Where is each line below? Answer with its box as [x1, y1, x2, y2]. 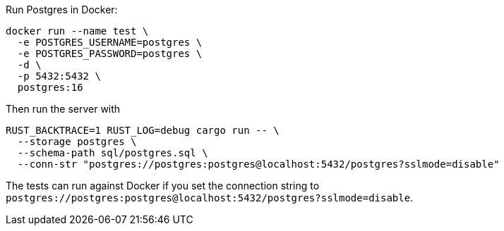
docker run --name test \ [6, 25, 149, 37]
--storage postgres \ [17, 136, 137, 147]
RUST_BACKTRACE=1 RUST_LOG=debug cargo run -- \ [6, 125, 280, 136]
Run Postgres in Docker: [6, 4, 118, 15]
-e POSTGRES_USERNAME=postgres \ [17, 37, 203, 48]
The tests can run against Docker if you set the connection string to [6, 180, 320, 192]
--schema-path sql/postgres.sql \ [17, 147, 208, 158]
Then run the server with [6, 103, 121, 115]
